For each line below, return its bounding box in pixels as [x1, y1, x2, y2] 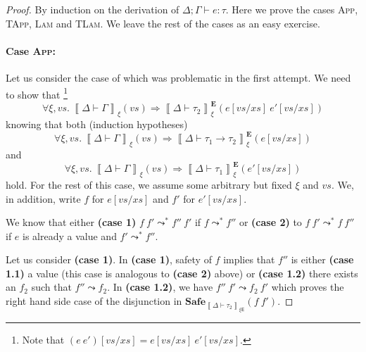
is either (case [291, 252, 354, 267]
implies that [223, 252, 275, 267]
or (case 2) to [239, 215, 302, 230]
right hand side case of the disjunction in [6, 294, 182, 308]
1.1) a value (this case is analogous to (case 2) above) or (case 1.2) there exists [6, 265, 358, 280]
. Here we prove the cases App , [225, 2, 358, 16]
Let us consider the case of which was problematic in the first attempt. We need [6, 70, 351, 84]
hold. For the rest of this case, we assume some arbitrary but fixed [6, 177, 292, 191]
